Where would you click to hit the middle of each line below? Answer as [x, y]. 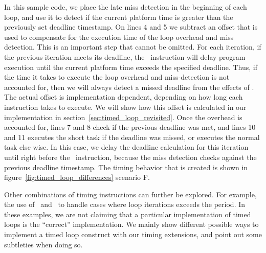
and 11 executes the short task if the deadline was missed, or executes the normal [132, 137]
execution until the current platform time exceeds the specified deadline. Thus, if [131, 67]
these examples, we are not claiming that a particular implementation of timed [128, 214]
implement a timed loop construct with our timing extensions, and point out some [133, 234]
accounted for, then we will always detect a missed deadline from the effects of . [129, 87]
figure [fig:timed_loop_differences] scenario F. [77, 177]
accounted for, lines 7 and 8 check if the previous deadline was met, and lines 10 [130, 127]
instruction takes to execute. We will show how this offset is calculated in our [125, 107]
